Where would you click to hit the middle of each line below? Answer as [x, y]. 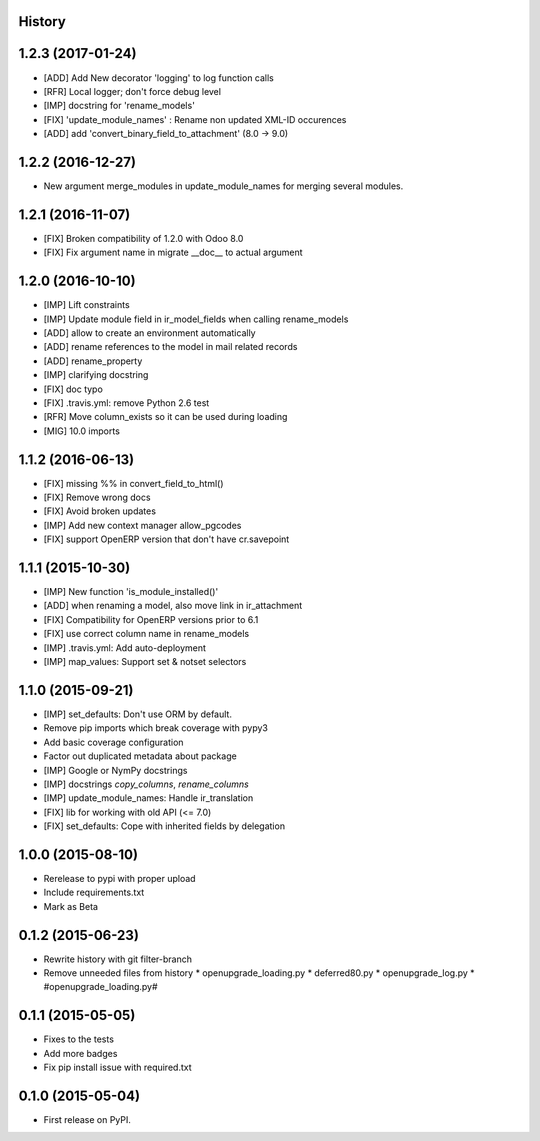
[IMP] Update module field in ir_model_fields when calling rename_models [196, 319]
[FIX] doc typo [73, 389]
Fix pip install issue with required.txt [117, 1067]
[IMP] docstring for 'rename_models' [119, 106]
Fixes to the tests [79, 1039]
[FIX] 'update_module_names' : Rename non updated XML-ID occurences [195, 119]
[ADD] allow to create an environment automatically [149, 332]
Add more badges [80, 1053]
